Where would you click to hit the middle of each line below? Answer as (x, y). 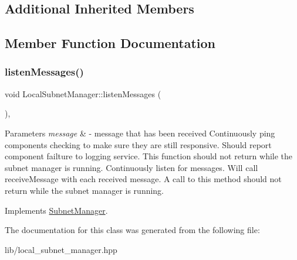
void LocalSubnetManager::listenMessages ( (83, 93)
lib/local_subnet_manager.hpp (61, 249)
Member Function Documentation (110, 43)
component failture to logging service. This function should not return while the (149, 156)
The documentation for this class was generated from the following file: (132, 230)
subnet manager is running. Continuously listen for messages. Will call (131, 167)
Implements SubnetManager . (56, 210)
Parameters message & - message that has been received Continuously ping (140, 133)
